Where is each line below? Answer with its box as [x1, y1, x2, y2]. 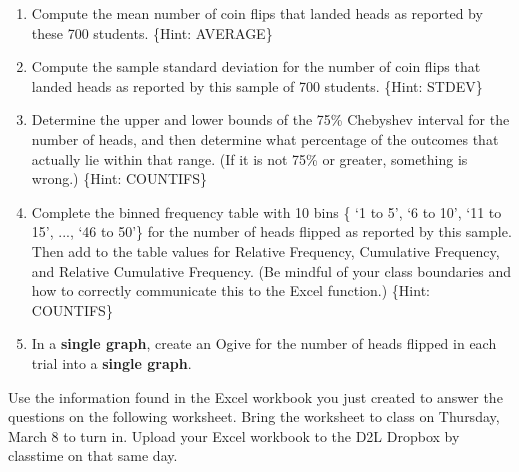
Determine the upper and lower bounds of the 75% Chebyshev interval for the [31, 109, 510, 130]
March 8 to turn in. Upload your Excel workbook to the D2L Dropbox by [8, 425, 460, 446]
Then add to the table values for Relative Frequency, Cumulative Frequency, [31, 240, 500, 261]
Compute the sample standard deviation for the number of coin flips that [31, 56, 481, 77]
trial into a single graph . [31, 352, 192, 373]
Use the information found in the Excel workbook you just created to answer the [8, 386, 503, 407]
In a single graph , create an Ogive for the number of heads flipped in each [31, 333, 497, 354]
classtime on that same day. [8, 445, 178, 466]
